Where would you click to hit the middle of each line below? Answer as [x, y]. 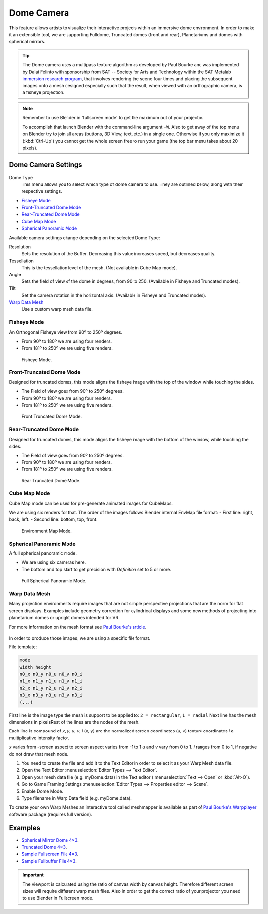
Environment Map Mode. [47, 531]
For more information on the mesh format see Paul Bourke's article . [78, 627]
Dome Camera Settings [46, 164]
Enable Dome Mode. [42, 791]
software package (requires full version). [51, 814]
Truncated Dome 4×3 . [44, 847]
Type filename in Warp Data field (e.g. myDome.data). [76, 798]
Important [33, 875]
